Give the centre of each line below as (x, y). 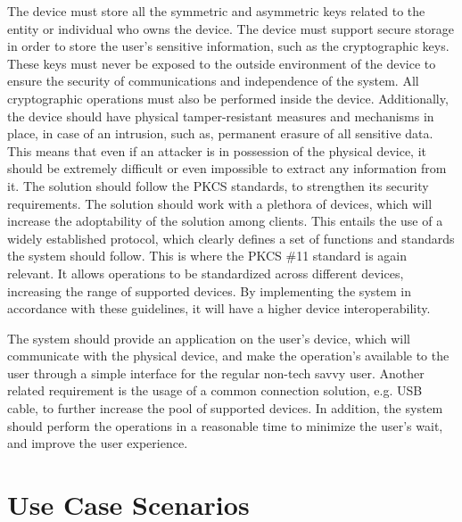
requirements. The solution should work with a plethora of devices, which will (220, 203)
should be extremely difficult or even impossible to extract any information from (227, 168)
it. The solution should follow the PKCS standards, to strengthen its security (218, 185)
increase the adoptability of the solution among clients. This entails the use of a (225, 221)
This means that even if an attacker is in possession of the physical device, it (217, 150)
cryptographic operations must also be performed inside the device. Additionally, (228, 98)
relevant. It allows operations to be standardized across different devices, (206, 273)
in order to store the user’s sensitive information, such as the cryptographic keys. (228, 46)
